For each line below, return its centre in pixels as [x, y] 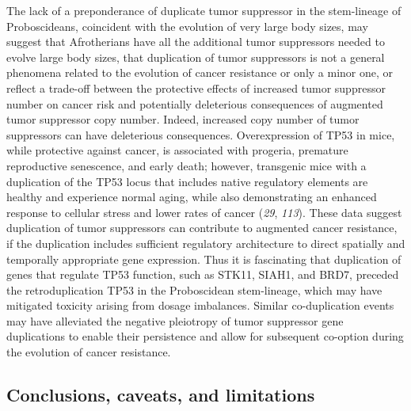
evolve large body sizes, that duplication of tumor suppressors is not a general [196, 57]
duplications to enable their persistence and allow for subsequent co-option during [205, 336]
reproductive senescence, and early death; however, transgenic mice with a [186, 165]
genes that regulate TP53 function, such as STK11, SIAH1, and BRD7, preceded [203, 274]
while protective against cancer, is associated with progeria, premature [177, 150]
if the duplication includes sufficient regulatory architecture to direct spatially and [206, 243]
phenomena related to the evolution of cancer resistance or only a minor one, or [200, 72]
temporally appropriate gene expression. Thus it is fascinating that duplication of [204, 259]
